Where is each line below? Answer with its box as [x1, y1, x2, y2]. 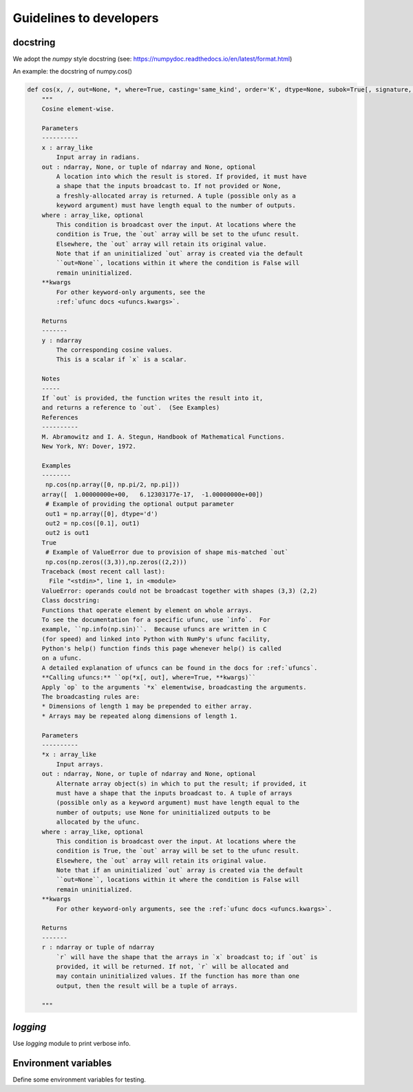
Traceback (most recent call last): [41, 567, 165, 575]
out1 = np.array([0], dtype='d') [45, 510, 158, 518]
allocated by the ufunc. [56, 818, 140, 826]
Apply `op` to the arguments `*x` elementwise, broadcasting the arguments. [41, 683, 307, 691]
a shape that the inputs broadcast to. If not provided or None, [56, 182, 282, 190]
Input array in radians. [56, 154, 140, 161]
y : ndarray [41, 336, 83, 344]
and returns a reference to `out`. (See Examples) [41, 403, 220, 412]
